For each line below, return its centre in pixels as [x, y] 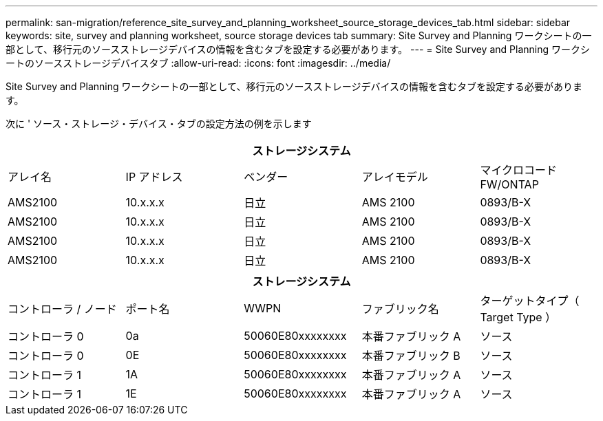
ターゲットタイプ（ [530, 301]
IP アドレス [154, 177]
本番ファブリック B [411, 356]
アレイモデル [395, 177]
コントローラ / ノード [62, 309]
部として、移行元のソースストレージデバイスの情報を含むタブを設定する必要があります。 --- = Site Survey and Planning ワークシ [298, 49]
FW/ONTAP [509, 184]
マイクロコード [519, 170]
